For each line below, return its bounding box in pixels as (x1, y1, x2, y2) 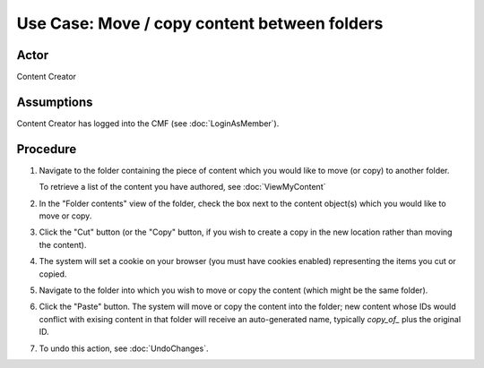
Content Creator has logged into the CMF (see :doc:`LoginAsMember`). (16, 117, 280, 129)
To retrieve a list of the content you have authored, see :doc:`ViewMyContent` (39, 182, 326, 193)
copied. (39, 269, 67, 279)
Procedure (16, 141, 77, 157)
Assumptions (16, 94, 93, 109)
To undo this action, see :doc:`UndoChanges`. (39, 343, 209, 354)
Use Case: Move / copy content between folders (16, 13, 384, 33)
